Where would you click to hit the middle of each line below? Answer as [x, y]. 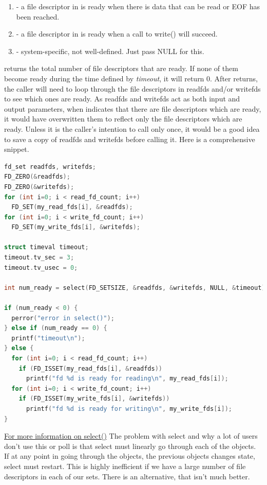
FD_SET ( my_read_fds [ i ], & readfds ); [72, 207]
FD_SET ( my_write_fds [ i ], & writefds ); [76, 227]
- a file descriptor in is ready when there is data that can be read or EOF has [138, 6]
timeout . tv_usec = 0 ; [41, 267]
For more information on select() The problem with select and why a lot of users [131, 436]
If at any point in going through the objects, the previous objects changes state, [130, 456]
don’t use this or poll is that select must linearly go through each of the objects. [130, 446]
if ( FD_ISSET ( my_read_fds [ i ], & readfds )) [90, 368]
